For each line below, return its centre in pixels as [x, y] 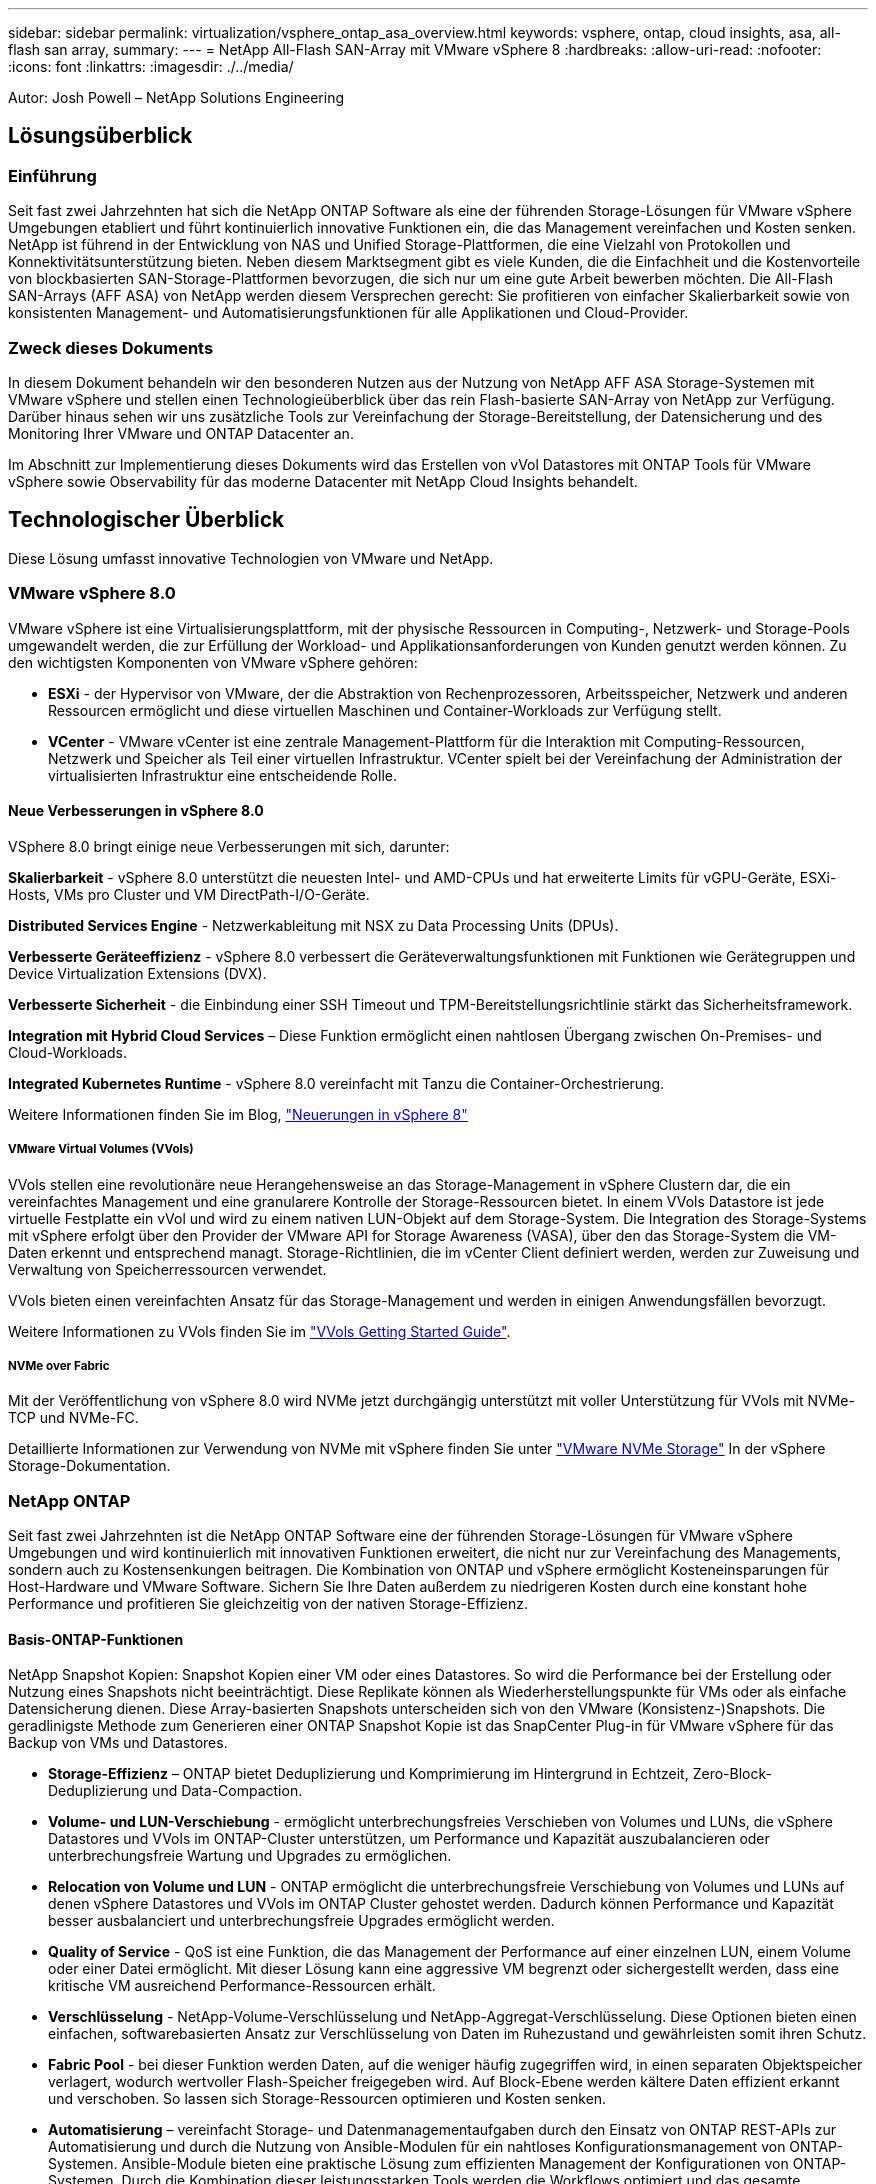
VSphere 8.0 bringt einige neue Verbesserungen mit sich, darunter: [229, 846]
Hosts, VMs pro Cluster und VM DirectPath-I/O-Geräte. [189, 894]
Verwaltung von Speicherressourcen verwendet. [167, 1269]
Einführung [52, 175]
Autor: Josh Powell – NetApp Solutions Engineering [176, 97]
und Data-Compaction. [227, 1791]
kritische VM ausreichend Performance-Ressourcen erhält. [242, 1986]
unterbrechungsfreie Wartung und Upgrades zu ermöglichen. [250, 1856]
